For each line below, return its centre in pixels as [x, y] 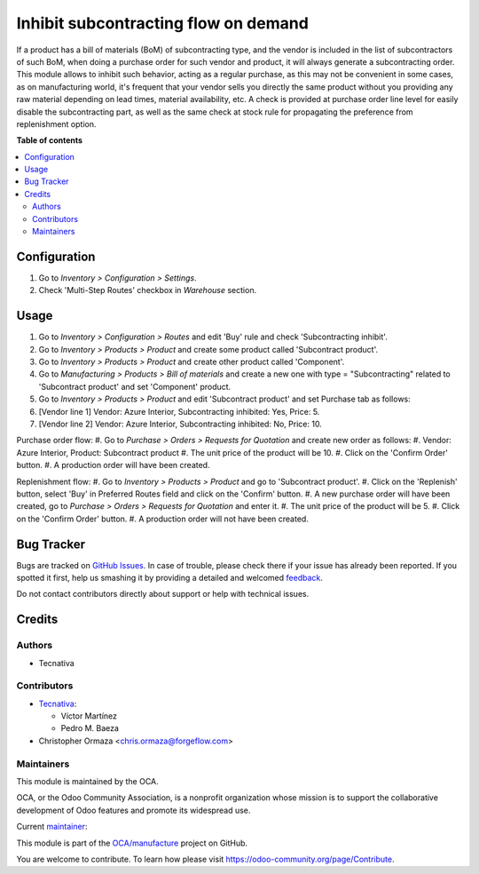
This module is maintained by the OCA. [87, 781]
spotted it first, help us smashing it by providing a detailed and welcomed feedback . [170, 577]
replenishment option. [56, 123]
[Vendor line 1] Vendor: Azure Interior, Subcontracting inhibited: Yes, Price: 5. [179, 411]
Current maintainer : [52, 827]
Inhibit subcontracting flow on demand [163, 23]
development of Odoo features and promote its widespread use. [133, 810]
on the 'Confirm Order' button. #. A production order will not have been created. [163, 519]
